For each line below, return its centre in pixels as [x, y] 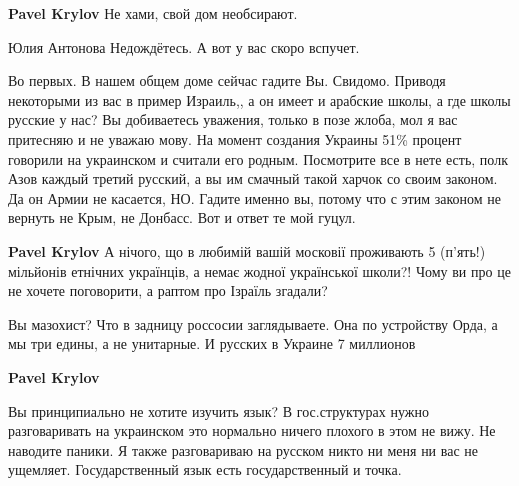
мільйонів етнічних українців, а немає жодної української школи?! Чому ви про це [259, 270]
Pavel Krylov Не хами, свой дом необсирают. [153, 13]
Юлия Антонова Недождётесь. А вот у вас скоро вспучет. [184, 46]
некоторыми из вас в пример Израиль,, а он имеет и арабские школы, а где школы [259, 99]
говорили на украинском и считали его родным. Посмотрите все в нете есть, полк [258, 158]
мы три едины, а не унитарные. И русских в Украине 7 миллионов [212, 343]
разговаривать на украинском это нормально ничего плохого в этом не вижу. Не [252, 430]
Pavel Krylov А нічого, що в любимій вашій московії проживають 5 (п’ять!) [247, 250]
